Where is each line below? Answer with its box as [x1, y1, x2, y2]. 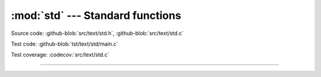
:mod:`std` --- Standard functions [11, 9, 181, 22]
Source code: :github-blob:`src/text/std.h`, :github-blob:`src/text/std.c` [11, 30, 184, 37]
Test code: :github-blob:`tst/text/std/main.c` [11, 40, 118, 47]
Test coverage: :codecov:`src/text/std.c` [11, 51, 109, 59]
